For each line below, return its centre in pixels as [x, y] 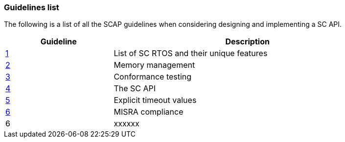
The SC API [135, 89]
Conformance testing [153, 77]
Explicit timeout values [155, 100]
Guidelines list [32, 7]
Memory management [154, 65]
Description [247, 42]
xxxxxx [126, 124]
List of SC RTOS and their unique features [191, 53]
